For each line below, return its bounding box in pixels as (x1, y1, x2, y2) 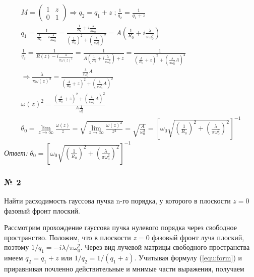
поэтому (4, 242, 29, 252)
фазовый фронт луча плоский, (152, 232, 244, 242)
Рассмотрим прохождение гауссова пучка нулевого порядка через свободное (4, 222, 237, 233)
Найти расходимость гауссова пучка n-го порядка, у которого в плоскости (4, 195, 231, 205)
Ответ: (4, 147, 28, 158)
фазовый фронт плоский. (4, 205, 80, 216)
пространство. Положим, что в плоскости (4, 232, 131, 242)
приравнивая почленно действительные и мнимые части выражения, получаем (4, 263, 244, 274)
